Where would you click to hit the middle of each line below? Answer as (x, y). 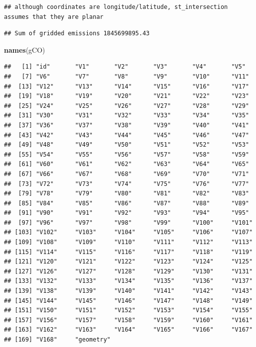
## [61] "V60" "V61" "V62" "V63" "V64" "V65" (127, 164)
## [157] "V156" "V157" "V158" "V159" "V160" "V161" (128, 320)
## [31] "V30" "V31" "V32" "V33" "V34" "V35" (127, 116)
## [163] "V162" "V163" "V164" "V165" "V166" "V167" (128, 330)
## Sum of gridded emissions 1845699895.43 (77, 34)
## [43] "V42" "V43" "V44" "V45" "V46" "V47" (127, 135)
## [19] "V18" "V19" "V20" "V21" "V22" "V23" (127, 96)
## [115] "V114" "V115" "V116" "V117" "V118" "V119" (128, 252)
